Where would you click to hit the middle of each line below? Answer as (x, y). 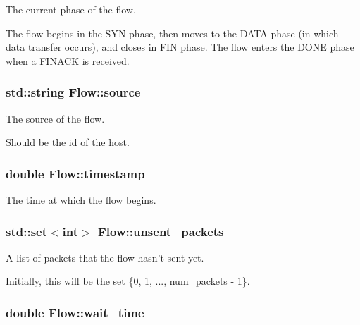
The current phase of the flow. (71, 9)
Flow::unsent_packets (161, 231)
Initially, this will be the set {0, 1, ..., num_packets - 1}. (128, 281)
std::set (26, 231)
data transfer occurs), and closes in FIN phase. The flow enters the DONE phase (180, 47)
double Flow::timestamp (75, 173)
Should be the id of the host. (68, 142)
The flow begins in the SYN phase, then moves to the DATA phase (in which (172, 33)
